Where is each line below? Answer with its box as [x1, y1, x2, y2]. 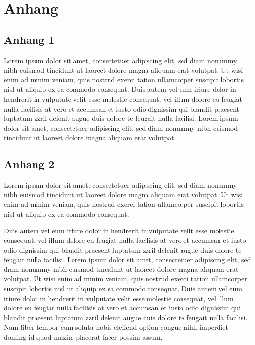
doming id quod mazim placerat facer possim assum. [4, 332, 163, 342]
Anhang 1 [4, 32, 55, 47]
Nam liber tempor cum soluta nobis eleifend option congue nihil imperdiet [4, 322, 228, 332]
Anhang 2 [4, 156, 55, 172]
